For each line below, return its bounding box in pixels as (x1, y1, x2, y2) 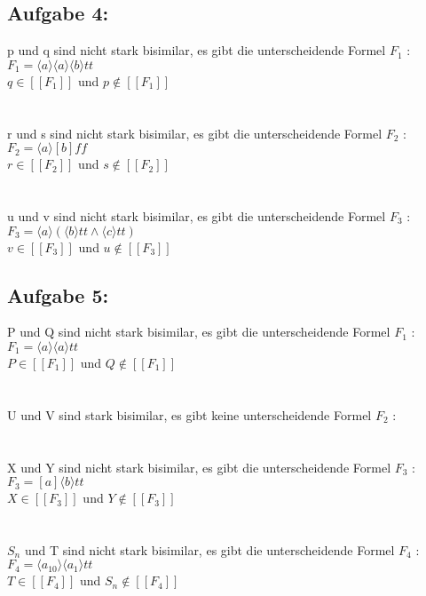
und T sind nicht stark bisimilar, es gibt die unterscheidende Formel (24, 540, 395, 559)
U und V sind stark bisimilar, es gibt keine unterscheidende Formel (7, 405, 372, 424)
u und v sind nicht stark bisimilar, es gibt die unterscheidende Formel (7, 206, 386, 225)
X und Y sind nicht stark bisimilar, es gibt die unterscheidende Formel (7, 457, 391, 476)
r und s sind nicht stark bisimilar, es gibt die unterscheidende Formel (7, 123, 383, 142)
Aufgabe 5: (7, 281, 109, 308)
